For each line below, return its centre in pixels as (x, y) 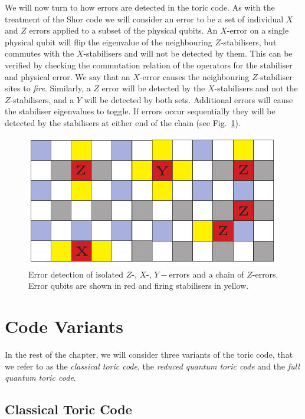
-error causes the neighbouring (194, 76)
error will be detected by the (153, 88)
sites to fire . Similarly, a (48, 88)
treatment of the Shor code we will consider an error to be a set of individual (144, 19)
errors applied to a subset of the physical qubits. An (123, 30)
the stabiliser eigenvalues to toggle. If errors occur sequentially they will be (140, 111)
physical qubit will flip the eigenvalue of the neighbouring (109, 42)
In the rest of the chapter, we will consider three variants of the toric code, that (149, 354)
